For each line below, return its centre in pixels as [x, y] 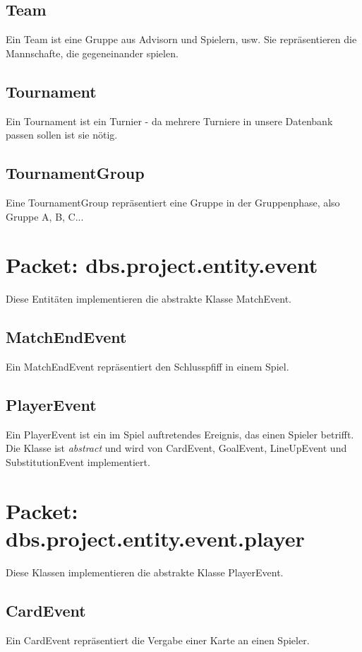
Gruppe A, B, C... [45, 216]
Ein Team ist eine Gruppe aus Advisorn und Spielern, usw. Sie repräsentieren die [181, 39]
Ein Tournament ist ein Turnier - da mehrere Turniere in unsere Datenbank [169, 121]
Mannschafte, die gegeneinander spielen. [92, 53]
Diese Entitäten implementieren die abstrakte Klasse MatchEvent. [149, 299]
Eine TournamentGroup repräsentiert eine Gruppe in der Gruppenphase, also [173, 202]
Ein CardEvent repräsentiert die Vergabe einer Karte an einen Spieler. [158, 640]
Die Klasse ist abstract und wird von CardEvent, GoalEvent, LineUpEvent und [176, 448]
